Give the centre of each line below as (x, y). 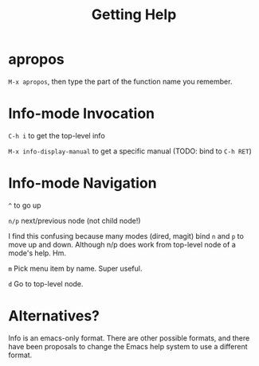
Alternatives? (54, 316)
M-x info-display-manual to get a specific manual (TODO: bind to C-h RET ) (130, 151)
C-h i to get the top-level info (57, 135)
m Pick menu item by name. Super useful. (75, 268)
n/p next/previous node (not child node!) (75, 220)
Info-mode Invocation (82, 114)
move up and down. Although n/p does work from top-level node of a (122, 244)
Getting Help (134, 15)
